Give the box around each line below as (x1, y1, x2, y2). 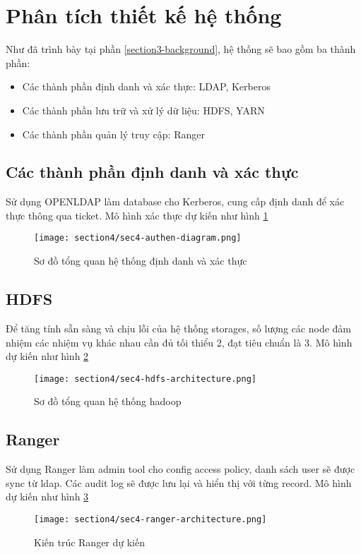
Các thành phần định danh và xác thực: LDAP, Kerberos (22, 79, 271, 94)
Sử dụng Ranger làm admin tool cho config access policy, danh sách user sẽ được (6, 462, 355, 476)
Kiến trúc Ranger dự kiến (34, 534, 146, 549)
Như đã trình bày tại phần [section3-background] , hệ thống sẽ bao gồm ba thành (6, 42, 356, 56)
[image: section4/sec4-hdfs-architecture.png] (34, 373, 256, 384)
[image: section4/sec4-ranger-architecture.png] (34, 514, 267, 524)
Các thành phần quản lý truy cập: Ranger (22, 126, 205, 141)
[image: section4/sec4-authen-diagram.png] (34, 233, 242, 243)
